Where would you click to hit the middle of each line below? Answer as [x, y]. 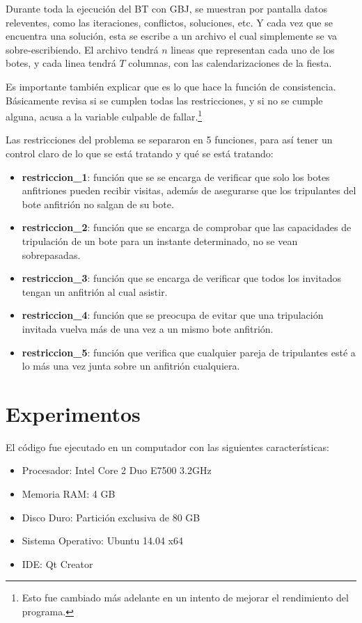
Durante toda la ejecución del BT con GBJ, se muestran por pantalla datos [167, 8]
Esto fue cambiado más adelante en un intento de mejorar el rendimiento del [185, 598]
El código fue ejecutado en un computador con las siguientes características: [168, 447]
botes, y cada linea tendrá [61, 63]
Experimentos [73, 413]
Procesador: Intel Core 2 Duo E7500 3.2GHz [117, 470]
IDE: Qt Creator [57, 563]
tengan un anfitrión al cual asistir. [95, 291]
